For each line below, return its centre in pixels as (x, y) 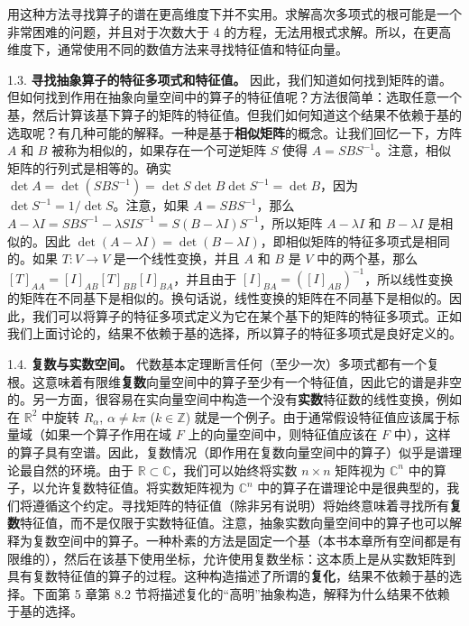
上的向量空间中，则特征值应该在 (283, 434)
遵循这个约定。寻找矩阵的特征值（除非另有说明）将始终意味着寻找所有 (240, 505)
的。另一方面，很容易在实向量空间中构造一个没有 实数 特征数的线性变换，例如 (234, 399)
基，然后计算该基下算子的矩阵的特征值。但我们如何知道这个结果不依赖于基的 (234, 114)
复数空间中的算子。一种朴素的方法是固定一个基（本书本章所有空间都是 (240, 540)
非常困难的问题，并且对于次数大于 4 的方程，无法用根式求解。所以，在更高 (230, 31)
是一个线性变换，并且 (176, 258)
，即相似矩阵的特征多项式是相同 (355, 240)
